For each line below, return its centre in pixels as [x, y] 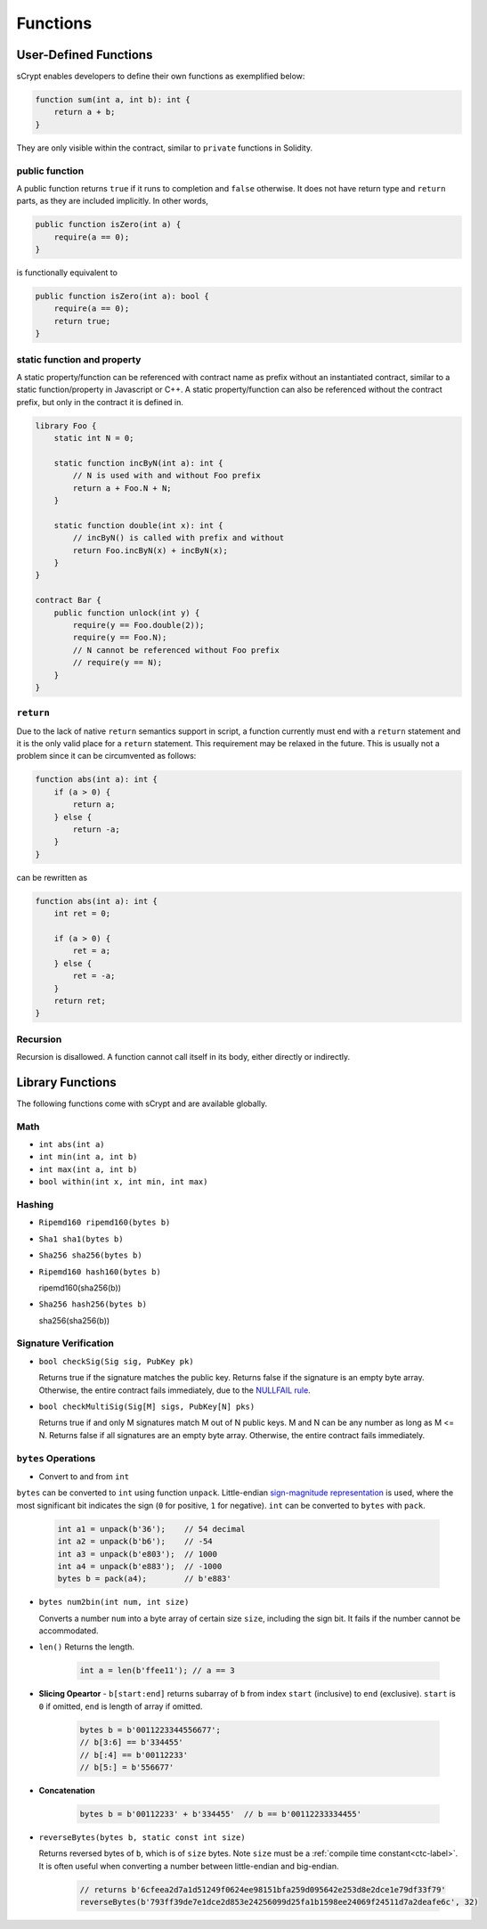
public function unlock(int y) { [127, 613]
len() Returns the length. [87, 1647]
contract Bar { [68, 600]
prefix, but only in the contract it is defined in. [100, 402]
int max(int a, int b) [88, 1169]
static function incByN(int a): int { [138, 463]
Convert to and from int [84, 1476]
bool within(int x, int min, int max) [123, 1182]
